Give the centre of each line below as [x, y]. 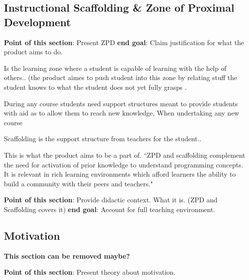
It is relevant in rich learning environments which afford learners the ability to [120, 174]
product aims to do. [33, 52]
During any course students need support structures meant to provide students [121, 103]
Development [38, 22]
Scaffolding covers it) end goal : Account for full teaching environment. [110, 209]
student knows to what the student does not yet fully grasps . [95, 87]
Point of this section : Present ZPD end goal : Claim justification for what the [124, 42]
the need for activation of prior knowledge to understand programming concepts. [124, 164]
